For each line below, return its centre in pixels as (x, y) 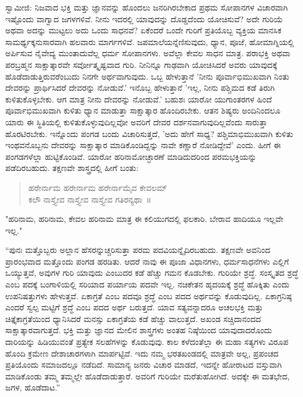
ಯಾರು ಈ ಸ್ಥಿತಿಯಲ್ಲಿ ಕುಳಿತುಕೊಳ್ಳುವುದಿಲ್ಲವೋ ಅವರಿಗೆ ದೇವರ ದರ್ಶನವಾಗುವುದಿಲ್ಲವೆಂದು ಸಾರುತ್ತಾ (136, 122)
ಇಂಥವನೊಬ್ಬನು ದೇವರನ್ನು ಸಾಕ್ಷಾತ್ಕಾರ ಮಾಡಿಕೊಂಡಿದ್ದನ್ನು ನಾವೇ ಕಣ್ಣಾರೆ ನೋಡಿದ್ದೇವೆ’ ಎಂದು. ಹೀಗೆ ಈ (143, 145)
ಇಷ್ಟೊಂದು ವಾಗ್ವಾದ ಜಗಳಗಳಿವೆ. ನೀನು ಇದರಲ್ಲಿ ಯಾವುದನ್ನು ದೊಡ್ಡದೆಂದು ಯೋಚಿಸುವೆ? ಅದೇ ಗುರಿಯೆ (144, 18)
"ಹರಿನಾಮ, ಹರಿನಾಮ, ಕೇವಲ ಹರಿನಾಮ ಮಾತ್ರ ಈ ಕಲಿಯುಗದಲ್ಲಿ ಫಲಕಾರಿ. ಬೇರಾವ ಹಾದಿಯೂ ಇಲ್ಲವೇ (144, 219)
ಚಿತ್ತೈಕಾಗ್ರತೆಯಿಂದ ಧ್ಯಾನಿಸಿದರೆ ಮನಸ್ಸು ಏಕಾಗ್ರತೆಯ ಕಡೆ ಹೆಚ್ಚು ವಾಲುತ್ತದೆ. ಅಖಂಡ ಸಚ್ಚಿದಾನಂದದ (133, 318)
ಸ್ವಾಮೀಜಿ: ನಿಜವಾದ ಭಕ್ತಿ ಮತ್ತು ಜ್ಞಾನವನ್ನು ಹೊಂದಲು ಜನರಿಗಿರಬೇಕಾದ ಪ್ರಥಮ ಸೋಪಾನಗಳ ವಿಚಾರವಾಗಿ (147, 7)
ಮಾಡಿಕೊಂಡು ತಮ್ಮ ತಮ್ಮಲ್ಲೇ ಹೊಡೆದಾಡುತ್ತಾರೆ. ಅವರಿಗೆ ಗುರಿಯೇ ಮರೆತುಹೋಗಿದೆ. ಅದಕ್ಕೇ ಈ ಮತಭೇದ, (148, 376)
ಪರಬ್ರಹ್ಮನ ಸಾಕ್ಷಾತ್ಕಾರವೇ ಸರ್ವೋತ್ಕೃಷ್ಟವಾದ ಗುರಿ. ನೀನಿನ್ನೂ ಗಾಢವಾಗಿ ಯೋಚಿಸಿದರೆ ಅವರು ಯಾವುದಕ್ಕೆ (141, 64)
